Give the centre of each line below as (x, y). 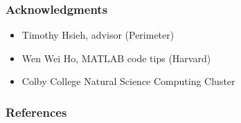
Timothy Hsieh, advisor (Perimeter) (98, 35)
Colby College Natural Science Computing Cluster (128, 81)
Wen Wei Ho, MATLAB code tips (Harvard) (116, 58)
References (36, 112)
